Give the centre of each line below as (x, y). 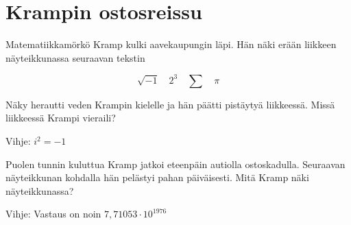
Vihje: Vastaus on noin (53, 214)
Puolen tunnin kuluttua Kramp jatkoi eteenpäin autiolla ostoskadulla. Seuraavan (175, 164)
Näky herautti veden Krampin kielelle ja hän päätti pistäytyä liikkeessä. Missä (170, 104)
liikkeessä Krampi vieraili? (61, 118)
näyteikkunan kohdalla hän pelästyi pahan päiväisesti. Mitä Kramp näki (157, 177)
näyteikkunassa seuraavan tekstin (75, 57)
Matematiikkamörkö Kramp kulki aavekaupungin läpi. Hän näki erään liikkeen (171, 44)
